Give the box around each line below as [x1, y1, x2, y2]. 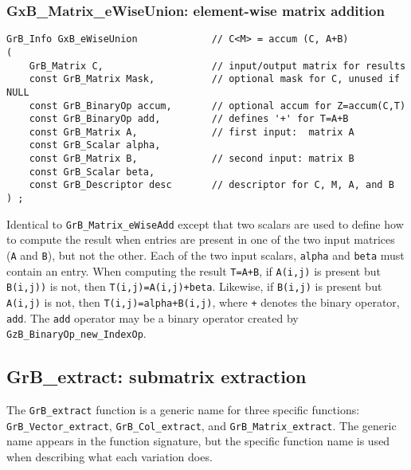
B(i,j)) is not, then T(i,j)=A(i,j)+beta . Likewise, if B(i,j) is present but [6, 278, 382, 295]
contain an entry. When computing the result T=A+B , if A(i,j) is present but [6, 262, 381, 279]
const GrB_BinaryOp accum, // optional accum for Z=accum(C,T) [29, 100, 406, 112]
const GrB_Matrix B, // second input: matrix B [29, 153, 354, 165]
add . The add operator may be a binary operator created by [6, 309, 299, 326]
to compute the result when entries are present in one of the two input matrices [6, 231, 395, 248]
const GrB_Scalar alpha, [29, 139, 161, 151]
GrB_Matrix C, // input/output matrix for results [29, 60, 406, 72]
